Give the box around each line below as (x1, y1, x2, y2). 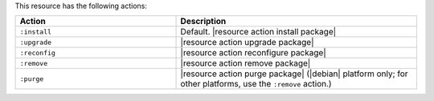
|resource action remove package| (180, 58, 311, 69)
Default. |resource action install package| (180, 26, 337, 38)
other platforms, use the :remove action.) (180, 79, 333, 90)
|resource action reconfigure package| (180, 47, 326, 59)
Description (180, 16, 227, 27)
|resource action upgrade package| (180, 37, 314, 48)
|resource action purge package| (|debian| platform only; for (180, 68, 409, 79)
